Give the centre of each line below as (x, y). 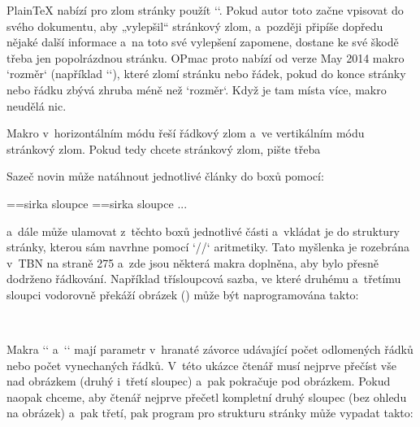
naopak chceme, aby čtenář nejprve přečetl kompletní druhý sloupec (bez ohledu (207, 396)
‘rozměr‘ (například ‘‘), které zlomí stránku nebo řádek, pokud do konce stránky (206, 74)
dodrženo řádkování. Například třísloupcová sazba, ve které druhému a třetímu (204, 279)
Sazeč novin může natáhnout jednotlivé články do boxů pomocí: (165, 176)
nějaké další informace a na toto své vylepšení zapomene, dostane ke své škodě (203, 42)
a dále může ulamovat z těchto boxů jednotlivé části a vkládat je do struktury (204, 231)
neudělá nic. (37, 105)
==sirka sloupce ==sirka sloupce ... (97, 203)
